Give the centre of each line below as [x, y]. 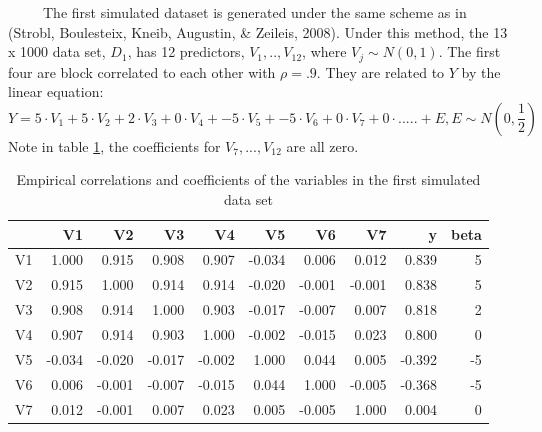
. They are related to [380, 71]
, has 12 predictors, [186, 51]
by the [481, 71]
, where [324, 51]
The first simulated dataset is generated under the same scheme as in [254, 12]
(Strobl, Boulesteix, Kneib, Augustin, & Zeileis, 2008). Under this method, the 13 [258, 31]
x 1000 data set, [57, 51]
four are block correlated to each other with [142, 71]
